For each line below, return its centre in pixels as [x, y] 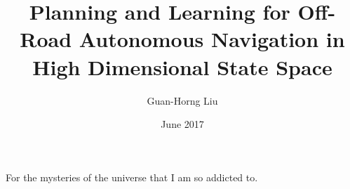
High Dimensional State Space [182, 66]
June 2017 [182, 124]
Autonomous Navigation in [212, 39]
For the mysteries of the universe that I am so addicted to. [132, 177]
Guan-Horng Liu [182, 100]
